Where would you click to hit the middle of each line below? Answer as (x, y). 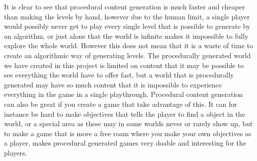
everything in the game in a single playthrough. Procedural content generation (124, 94)
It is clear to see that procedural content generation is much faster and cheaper (125, 6)
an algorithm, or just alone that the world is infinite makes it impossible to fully (126, 36)
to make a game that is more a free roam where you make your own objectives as (128, 133)
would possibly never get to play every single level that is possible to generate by (127, 26)
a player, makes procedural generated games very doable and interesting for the (125, 143)
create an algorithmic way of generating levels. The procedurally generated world (128, 55)
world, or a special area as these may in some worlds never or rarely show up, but (128, 123)
